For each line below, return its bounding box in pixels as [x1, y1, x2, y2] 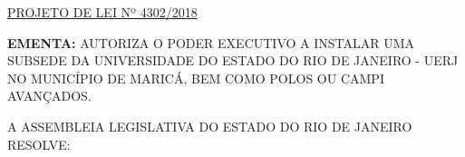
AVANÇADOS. [7, 86, 92, 105]
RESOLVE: [7, 134, 71, 153]
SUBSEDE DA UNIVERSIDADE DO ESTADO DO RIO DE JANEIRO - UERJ [7, 51, 459, 70]
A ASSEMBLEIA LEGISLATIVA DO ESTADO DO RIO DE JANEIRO [7, 116, 412, 135]
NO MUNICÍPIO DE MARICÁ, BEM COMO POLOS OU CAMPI [7, 68, 384, 87]
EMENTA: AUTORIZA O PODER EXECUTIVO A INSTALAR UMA [7, 33, 415, 52]
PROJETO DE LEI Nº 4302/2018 [7, 3, 198, 21]
